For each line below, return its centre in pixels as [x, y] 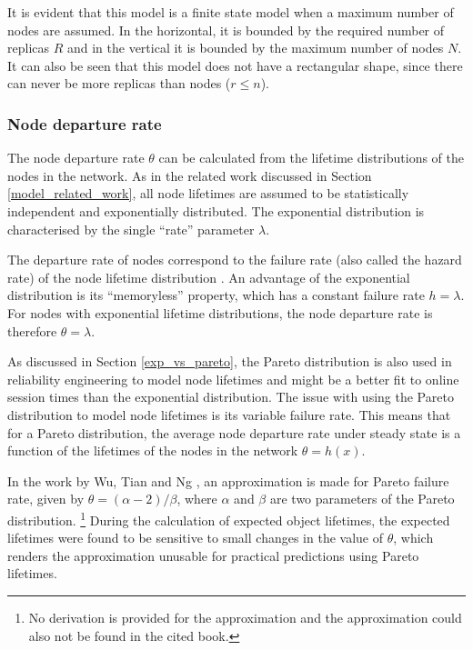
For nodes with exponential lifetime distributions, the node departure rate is [220, 312]
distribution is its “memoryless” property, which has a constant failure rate [216, 295]
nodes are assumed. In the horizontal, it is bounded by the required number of [226, 30]
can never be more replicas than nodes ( [119, 83]
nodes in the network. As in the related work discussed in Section [190, 175]
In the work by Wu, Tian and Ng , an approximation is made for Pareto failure [228, 480]
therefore [32, 330]
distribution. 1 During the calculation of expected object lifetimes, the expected [229, 518]
